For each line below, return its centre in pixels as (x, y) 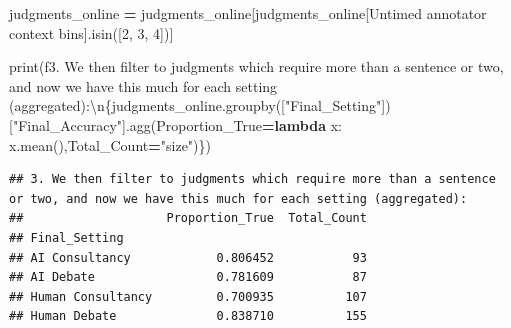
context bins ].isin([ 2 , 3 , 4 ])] (91, 32)
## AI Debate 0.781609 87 (188, 277)
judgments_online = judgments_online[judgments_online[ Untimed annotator (248, 13)
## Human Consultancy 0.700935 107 (188, 296)
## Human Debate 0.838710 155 (188, 316)
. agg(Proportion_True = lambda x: (233, 124)
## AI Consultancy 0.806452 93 (188, 257)
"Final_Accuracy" (67, 124)
